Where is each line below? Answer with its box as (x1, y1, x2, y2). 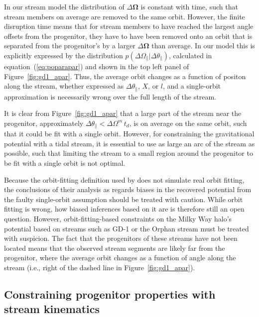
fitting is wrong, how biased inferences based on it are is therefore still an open (4, 204, 245, 214)
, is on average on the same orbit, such (129, 117, 247, 128)
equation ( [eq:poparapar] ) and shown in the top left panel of (4, 61, 189, 71)
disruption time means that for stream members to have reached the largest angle (4, 21, 254, 31)
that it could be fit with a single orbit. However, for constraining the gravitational (4, 128, 255, 139)
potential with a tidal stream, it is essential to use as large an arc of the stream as (4, 138, 255, 148)
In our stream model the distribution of (4, 1, 125, 11)
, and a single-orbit (163, 81, 221, 91)
